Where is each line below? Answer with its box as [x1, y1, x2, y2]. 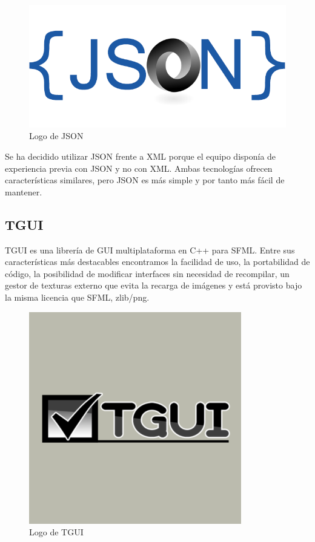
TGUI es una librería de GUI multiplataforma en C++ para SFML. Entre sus [5, 243, 295, 256]
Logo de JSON [29, 129, 84, 142]
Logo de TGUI [29, 526, 84, 538]
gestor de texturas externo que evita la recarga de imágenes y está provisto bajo [5, 279, 302, 292]
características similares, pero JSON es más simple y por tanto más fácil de [5, 174, 285, 186]
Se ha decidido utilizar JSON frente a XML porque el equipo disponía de [5, 149, 276, 162]
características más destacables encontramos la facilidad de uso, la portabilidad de [5, 255, 310, 268]
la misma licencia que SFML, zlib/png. [5, 290, 150, 303]
